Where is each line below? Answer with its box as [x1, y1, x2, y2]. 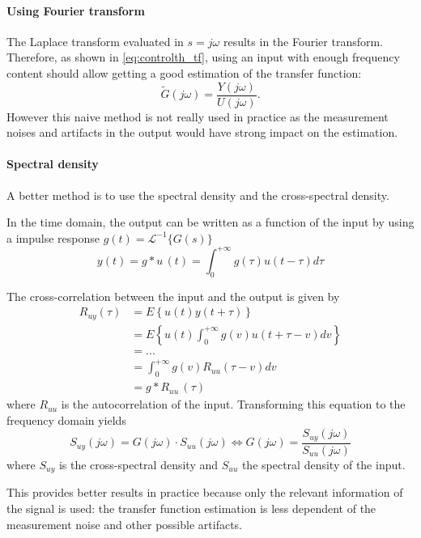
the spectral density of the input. [241, 455, 406, 472]
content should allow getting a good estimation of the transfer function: [6, 64, 362, 81]
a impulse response [6, 229, 100, 246]
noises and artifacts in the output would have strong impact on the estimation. [6, 124, 398, 141]
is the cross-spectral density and [58, 455, 218, 472]
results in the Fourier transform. [223, 32, 384, 49]
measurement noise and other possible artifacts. [6, 515, 242, 532]
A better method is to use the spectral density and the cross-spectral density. [6, 186, 389, 203]
